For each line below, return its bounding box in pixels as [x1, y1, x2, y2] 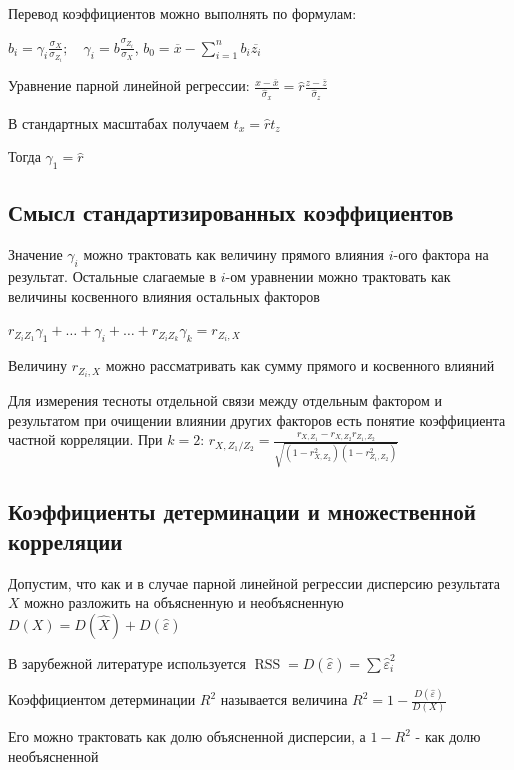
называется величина [220, 689, 348, 710]
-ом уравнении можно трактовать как [225, 266, 451, 287]
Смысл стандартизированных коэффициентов [8, 197, 454, 228]
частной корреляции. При [8, 429, 163, 450]
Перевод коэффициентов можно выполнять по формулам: [8, 3, 357, 23]
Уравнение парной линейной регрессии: [8, 75, 250, 96]
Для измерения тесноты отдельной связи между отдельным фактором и [8, 390, 443, 411]
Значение [8, 244, 63, 265]
